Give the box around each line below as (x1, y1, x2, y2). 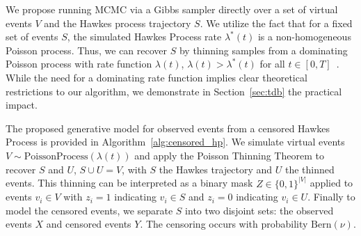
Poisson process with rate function (6, 56, 152, 71)
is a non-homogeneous (257, 29, 351, 44)
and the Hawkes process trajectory (44, 15, 191, 30)
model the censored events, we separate (6, 203, 173, 217)
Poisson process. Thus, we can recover (6, 42, 168, 57)
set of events (6, 29, 58, 44)
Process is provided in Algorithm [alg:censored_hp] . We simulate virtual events (6, 134, 345, 149)
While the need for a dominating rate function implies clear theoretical (6, 70, 307, 84)
